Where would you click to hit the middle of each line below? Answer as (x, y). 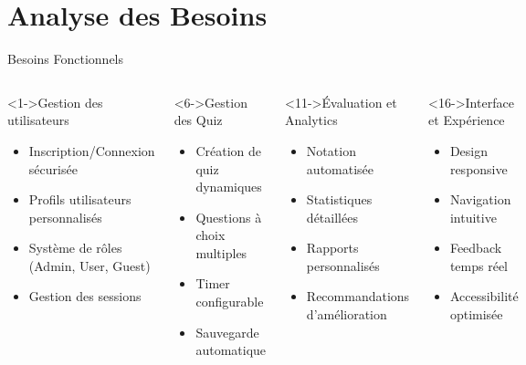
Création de (229, 150)
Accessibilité (484, 296)
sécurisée (53, 168)
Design (469, 150)
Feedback (476, 248)
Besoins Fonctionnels (66, 59)
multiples (221, 252)
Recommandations (358, 296)
